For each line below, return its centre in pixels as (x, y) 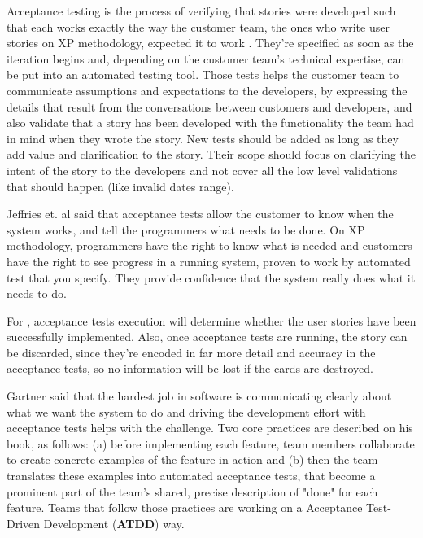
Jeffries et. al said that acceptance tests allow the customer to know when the (200, 214)
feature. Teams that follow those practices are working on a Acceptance (185, 507)
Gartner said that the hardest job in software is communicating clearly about (199, 396)
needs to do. (37, 293)
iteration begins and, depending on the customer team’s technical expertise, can (206, 58)
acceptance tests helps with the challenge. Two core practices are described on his (210, 428)
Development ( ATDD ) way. (114, 523)
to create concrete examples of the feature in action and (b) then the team (192, 459)
